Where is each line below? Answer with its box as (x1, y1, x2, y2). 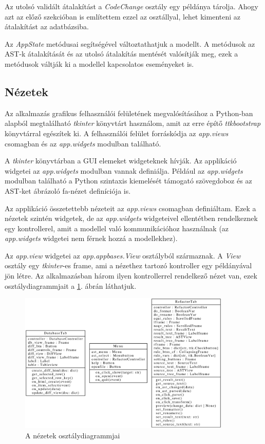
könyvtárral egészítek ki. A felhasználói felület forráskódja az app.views (5, 127, 229, 138)
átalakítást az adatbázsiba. (5, 21, 89, 32)
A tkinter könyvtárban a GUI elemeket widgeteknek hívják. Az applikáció (5, 155, 237, 166)
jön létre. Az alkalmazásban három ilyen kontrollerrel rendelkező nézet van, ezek (5, 270, 257, 281)
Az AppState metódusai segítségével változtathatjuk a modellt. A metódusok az (5, 38, 255, 49)
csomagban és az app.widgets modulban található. (5, 138, 161, 149)
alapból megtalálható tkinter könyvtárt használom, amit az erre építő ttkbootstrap (5, 118, 261, 128)
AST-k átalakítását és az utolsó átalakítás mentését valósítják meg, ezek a (5, 48, 238, 59)
